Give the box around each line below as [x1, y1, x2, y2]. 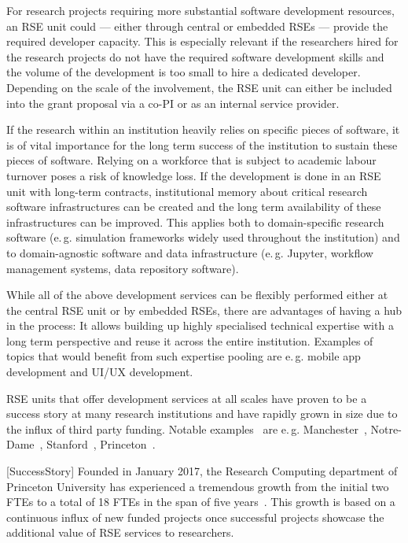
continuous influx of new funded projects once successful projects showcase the [6, 508, 384, 525]
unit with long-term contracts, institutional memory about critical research [6, 183, 368, 199]
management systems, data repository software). [6, 260, 239, 276]
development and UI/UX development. [6, 364, 193, 380]
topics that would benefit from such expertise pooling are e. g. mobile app [6, 348, 361, 364]
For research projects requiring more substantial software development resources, [6, 2, 395, 18]
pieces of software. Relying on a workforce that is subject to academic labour [6, 152, 377, 168]
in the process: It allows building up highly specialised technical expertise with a [6, 317, 394, 334]
